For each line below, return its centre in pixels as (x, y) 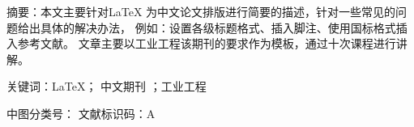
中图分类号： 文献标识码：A (81, 113)
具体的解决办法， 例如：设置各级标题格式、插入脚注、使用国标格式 (218, 27)
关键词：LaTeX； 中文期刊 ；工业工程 (107, 86)
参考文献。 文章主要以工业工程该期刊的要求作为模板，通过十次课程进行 (207, 43)
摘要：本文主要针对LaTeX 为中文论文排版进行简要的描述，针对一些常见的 (201, 11)
